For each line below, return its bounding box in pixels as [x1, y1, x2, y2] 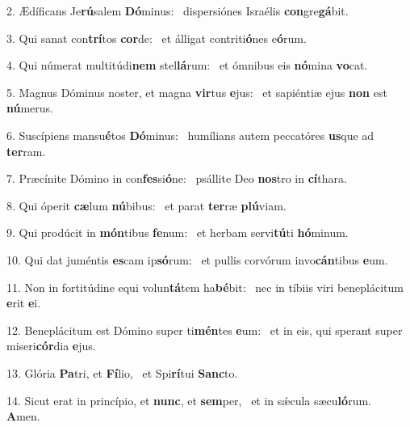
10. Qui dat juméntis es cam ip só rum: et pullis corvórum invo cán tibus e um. [6, 251, 388, 268]
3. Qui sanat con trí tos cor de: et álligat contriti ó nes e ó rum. [6, 29, 307, 46]
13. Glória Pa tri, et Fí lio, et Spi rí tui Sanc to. [6, 364, 238, 381]
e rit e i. [6, 294, 41, 311]
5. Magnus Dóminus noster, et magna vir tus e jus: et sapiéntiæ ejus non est [6, 83, 387, 100]
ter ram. [6, 142, 46, 159]
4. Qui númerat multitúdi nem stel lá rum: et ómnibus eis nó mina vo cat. [6, 57, 368, 74]
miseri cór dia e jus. [6, 337, 96, 354]
